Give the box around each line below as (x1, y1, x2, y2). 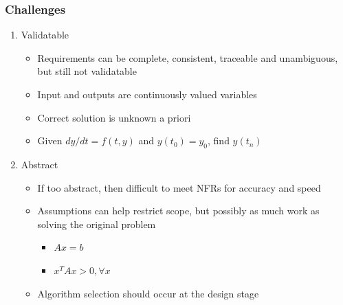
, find (208, 133, 230, 148)
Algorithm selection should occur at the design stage (37, 286, 259, 300)
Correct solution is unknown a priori (37, 110, 191, 124)
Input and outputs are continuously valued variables (37, 87, 257, 101)
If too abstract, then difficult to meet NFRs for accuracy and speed (37, 180, 321, 194)
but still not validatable (37, 64, 137, 78)
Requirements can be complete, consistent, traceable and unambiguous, (37, 50, 338, 65)
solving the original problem (37, 216, 156, 231)
